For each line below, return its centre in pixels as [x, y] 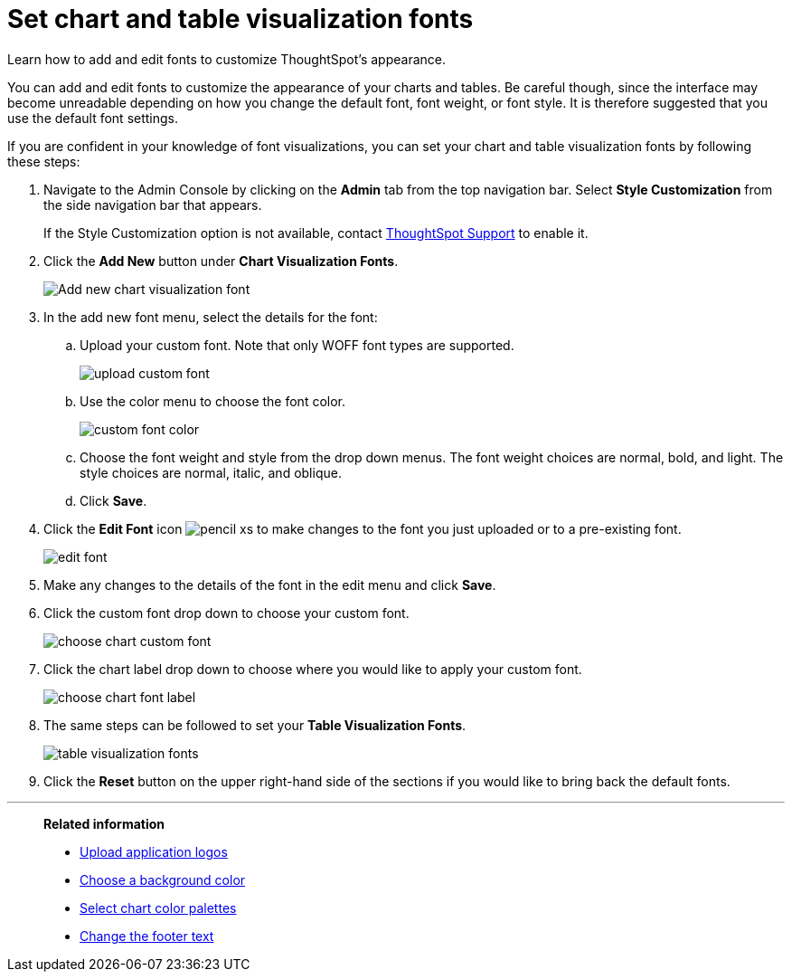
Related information [104, 823]
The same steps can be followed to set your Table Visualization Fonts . [255, 725]
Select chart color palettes [158, 908]
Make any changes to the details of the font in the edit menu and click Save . [270, 585]
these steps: [44, 161]
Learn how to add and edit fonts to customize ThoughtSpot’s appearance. [226, 59]
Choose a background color [163, 879]
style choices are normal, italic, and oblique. [211, 472]
